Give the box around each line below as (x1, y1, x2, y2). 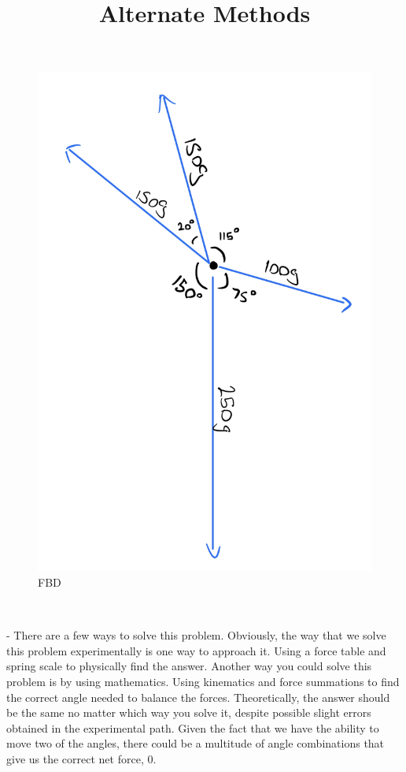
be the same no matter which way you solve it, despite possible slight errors (6, 704, 371, 721)
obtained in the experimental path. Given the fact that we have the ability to (6, 719, 379, 736)
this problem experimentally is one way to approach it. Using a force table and (6, 642, 386, 658)
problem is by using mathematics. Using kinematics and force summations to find (6, 673, 400, 689)
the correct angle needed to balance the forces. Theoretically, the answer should (6, 688, 390, 705)
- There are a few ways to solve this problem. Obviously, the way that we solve (6, 627, 386, 643)
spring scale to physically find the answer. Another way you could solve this (6, 658, 372, 674)
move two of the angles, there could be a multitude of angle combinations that (6, 735, 385, 751)
